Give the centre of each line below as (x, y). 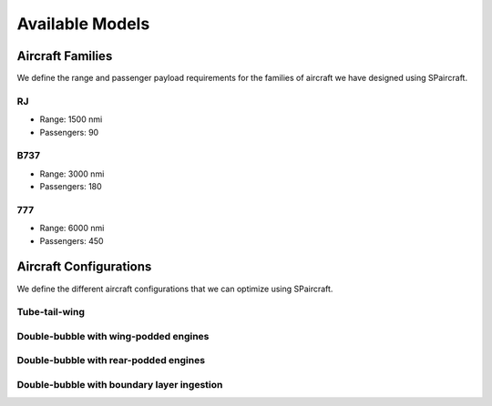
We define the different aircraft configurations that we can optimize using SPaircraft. (175, 289)
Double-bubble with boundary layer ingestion (120, 385)
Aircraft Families (65, 56)
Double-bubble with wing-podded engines (113, 336)
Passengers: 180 (71, 187)
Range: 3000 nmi (72, 174)
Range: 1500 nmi (71, 119)
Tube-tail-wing (51, 312)
